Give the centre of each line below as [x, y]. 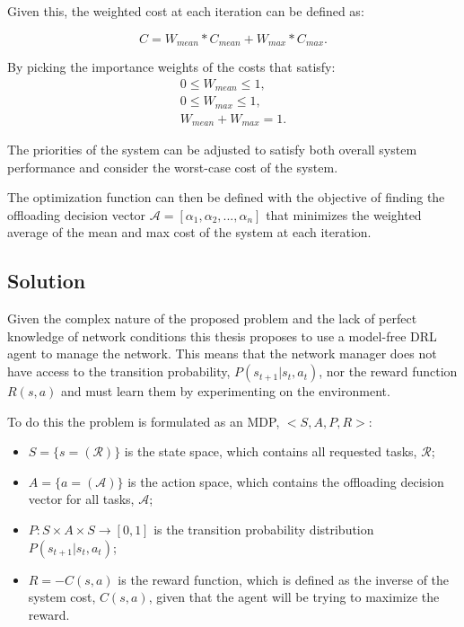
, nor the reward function [388, 371]
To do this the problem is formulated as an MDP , [144, 421]
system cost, [62, 597]
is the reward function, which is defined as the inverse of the [284, 579]
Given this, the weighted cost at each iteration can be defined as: [186, 11]
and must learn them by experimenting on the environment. [225, 391]
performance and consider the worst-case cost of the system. [173, 167]
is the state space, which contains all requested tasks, [271, 451]
